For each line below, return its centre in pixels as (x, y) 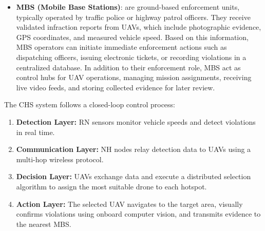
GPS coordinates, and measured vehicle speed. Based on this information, (132, 37)
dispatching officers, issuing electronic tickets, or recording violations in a (131, 57)
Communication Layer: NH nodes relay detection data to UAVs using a (134, 149)
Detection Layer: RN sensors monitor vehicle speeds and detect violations (136, 121)
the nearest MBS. (44, 224)
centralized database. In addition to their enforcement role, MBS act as (128, 67)
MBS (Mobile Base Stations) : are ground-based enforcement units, (128, 7)
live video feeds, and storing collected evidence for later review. (116, 87)
